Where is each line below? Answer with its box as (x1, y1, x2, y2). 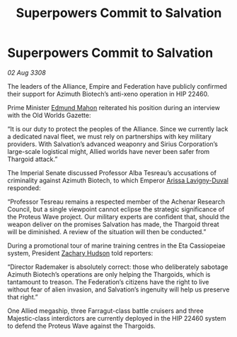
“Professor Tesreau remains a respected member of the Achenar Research (7, 197, 225, 206)
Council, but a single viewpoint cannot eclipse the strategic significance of (7, 204, 225, 214)
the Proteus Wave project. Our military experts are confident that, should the (7, 212, 230, 221)
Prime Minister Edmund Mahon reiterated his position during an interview (7, 103, 221, 111)
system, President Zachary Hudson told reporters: (7, 248, 154, 257)
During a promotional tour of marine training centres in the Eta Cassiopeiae (7, 241, 226, 250)
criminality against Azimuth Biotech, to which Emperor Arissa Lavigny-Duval (7, 176, 229, 184)
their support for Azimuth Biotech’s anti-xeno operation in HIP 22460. (7, 89, 209, 98)
